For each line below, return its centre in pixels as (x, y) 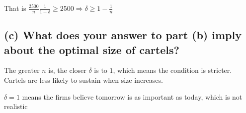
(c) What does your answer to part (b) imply (123, 35)
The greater (22, 70)
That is (15, 8)
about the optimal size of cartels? (92, 49)
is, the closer (67, 70)
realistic (16, 106)
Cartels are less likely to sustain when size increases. (83, 80)
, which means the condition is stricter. (172, 70)
